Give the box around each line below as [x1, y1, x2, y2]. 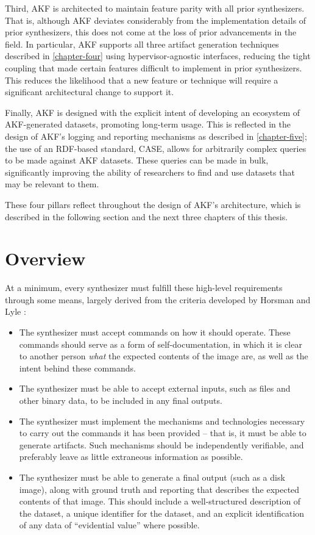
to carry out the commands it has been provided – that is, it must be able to [19, 426, 306, 439]
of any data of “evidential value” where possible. [19, 519, 200, 531]
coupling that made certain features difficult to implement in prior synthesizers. [5, 61, 302, 74]
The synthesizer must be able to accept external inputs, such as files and [19, 382, 291, 395]
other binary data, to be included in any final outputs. [19, 393, 222, 406]
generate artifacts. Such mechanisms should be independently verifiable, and [19, 438, 304, 451]
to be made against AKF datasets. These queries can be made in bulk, [5, 154, 269, 167]
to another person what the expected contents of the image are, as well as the [19, 350, 308, 362]
